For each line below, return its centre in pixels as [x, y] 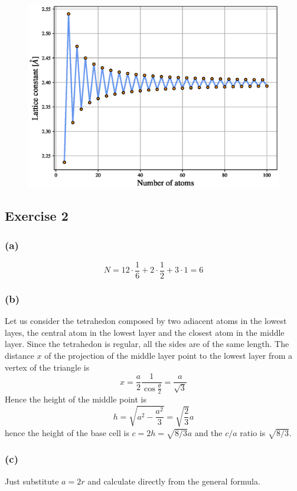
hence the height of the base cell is [67, 432]
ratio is [253, 432]
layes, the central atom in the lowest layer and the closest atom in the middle [145, 332]
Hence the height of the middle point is [76, 399]
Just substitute [32, 481]
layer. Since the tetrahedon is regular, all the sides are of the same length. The [147, 344]
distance [19, 355]
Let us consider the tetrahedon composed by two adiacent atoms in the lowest [146, 321]
